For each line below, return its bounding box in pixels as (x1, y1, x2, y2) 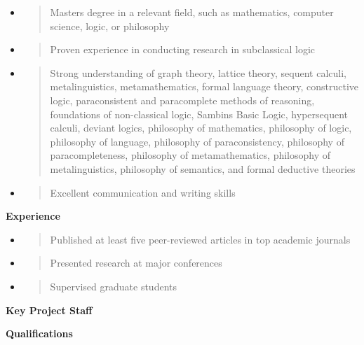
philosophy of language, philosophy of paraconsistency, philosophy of (50, 134, 344, 148)
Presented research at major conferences (50, 255, 222, 270)
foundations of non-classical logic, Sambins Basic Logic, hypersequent (50, 106, 348, 121)
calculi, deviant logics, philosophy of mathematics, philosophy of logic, (50, 120, 352, 135)
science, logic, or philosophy (50, 18, 170, 33)
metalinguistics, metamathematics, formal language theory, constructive (50, 79, 359, 94)
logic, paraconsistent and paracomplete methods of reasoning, (50, 92, 315, 107)
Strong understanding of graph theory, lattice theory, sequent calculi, (50, 65, 346, 80)
